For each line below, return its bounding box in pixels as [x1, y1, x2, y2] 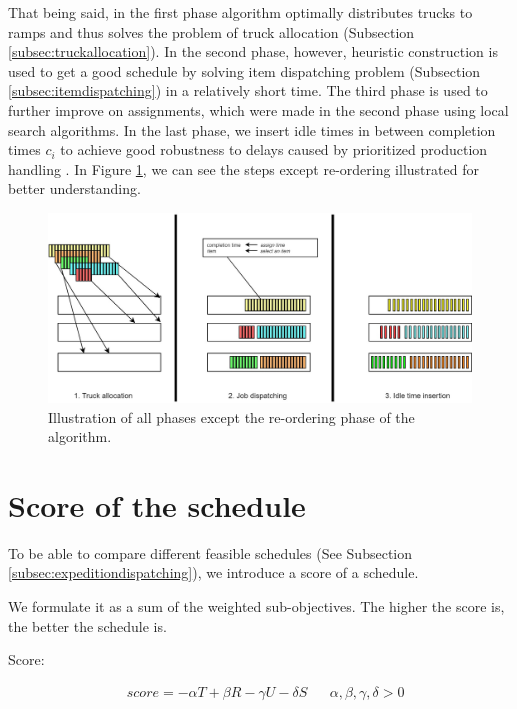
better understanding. [8, 178, 141, 199]
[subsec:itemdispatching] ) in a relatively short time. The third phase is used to [8, 80, 488, 101]
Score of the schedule [8, 484, 306, 525]
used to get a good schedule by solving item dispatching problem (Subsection [8, 60, 481, 81]
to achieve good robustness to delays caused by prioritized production [60, 139, 488, 160]
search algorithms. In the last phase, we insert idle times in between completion [8, 119, 496, 140]
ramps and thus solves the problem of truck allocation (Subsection [8, 21, 415, 42]
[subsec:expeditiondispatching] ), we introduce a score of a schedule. [8, 562, 419, 583]
